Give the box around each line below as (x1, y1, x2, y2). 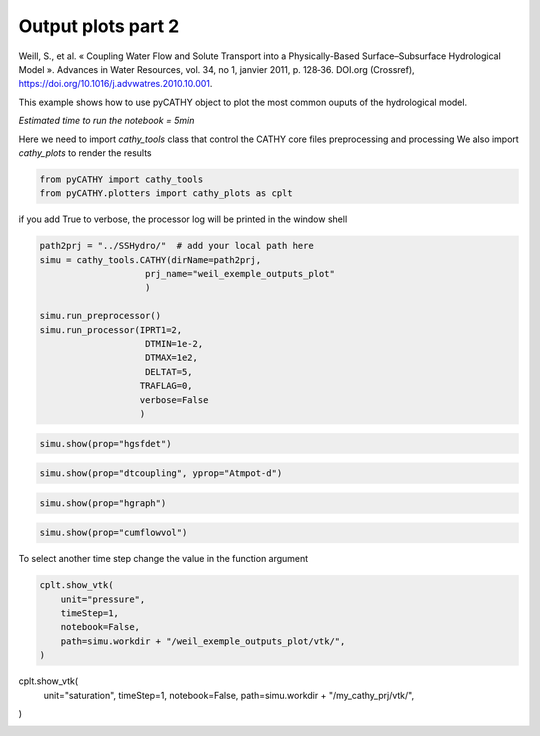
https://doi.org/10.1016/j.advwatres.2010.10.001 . (18, 78, 213, 90)
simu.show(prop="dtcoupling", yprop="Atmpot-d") (39, 468, 283, 479)
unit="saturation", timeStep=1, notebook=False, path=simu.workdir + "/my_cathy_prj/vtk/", (43, 689, 415, 701)
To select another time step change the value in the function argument (18, 553, 309, 565)
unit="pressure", (60, 593, 146, 605)
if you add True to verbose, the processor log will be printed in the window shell (18, 213, 348, 225)
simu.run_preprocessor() (39, 310, 162, 322)
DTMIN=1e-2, (145, 338, 204, 349)
